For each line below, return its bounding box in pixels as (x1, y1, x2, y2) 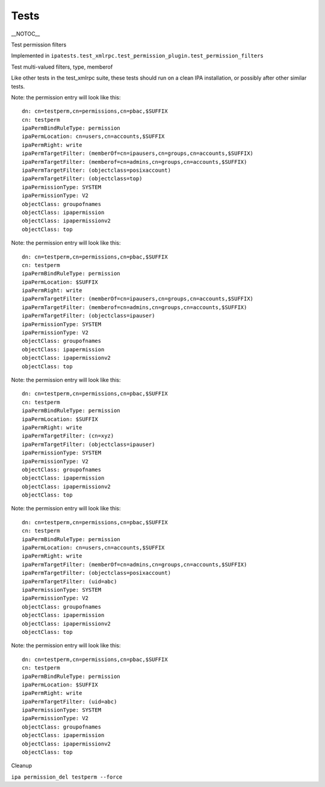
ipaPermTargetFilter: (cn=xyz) (22, 433, 114, 439)
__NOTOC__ (11, 30, 40, 37)
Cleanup (11, 762, 32, 770)
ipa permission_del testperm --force (11, 773, 123, 780)
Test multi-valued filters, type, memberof (11, 63, 113, 71)
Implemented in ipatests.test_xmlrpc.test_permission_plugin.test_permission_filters (11, 52, 264, 60)
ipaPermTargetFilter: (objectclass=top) (22, 175, 143, 182)
